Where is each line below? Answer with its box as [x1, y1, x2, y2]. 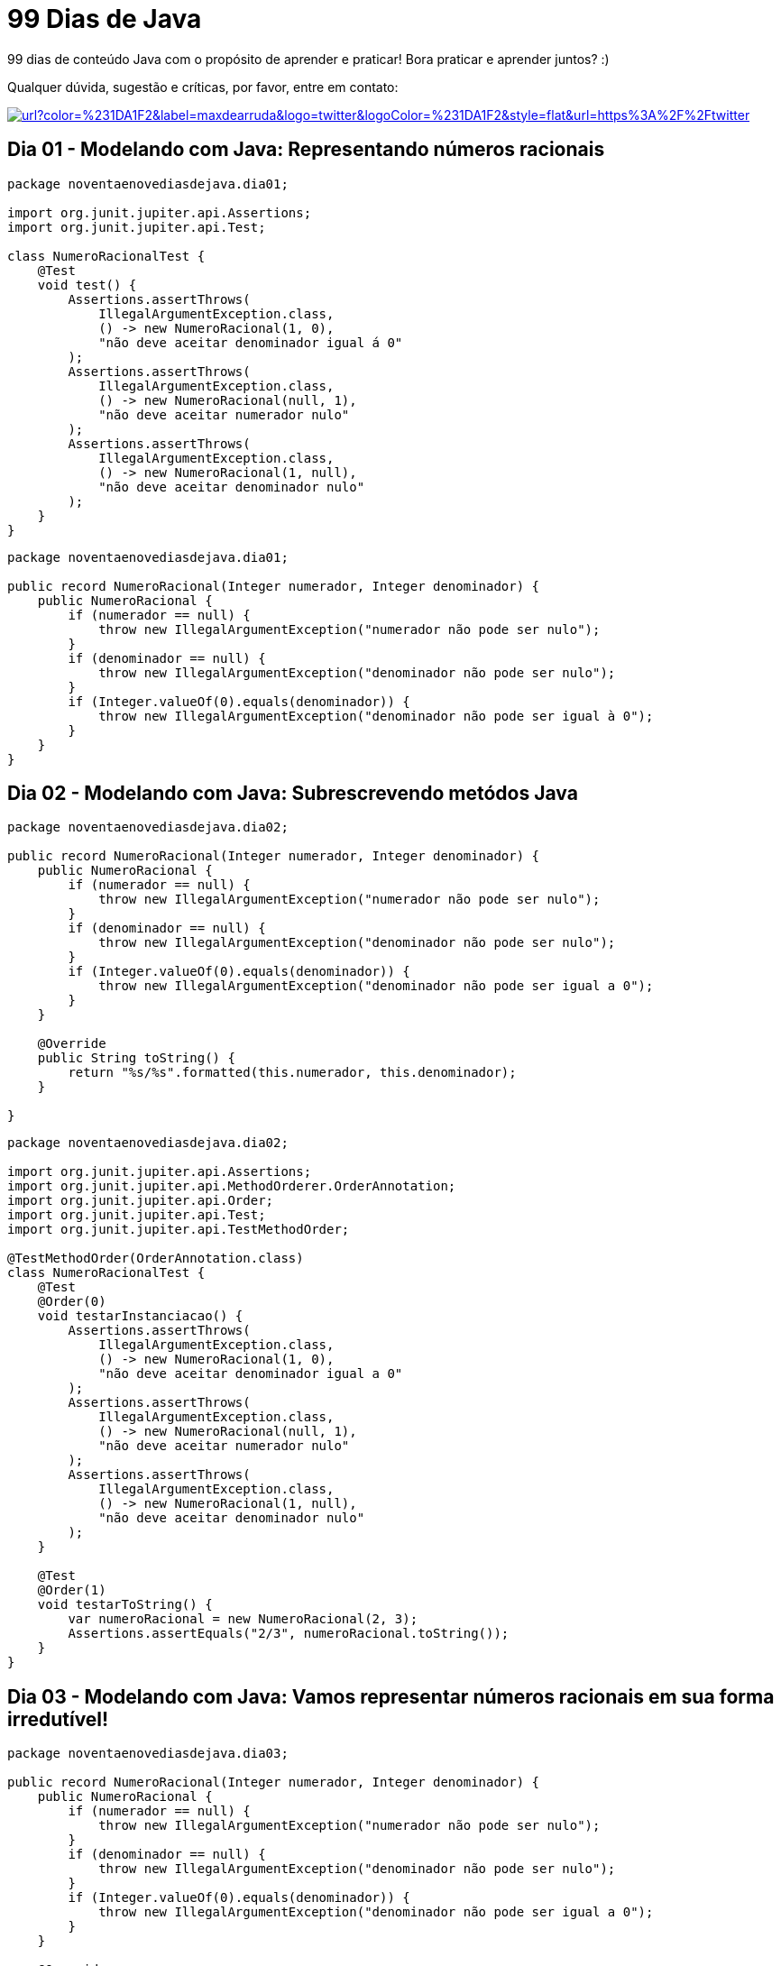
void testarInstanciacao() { [37, 1309, 243, 1324]
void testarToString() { [37, 1597, 213, 1612]
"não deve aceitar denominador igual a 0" [98, 1366, 403, 1382]
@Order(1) [37, 1583, 106, 1598]
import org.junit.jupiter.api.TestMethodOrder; [7, 1222, 350, 1237]
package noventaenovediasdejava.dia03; [7, 1746, 289, 1761]
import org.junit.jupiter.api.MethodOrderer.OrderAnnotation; [7, 1179, 456, 1194]
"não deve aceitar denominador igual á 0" [98, 335, 403, 350]
